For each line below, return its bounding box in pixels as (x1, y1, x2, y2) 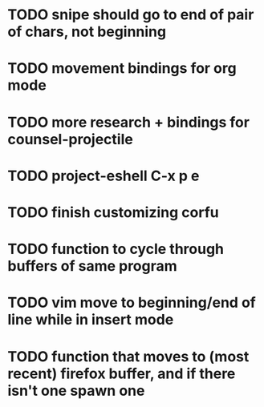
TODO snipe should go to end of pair (7, 6, 254, 24)
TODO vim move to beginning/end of (7, 294, 256, 312)
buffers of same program (7, 257, 177, 276)
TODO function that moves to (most (7, 347, 250, 365)
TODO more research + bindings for (7, 113, 250, 131)
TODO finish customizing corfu (7, 203, 219, 221)
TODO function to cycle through (7, 240, 225, 258)
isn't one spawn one (7, 381, 145, 400)
